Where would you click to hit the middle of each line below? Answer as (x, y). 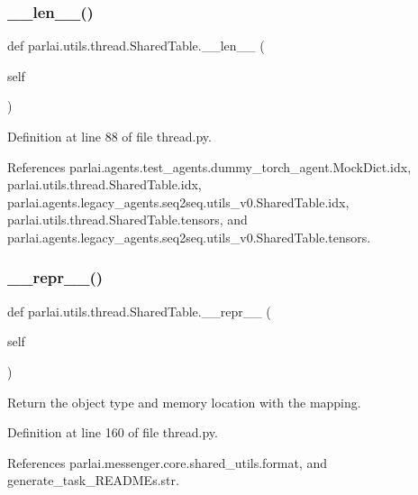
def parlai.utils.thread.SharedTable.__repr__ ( (139, 311)
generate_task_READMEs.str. (93, 480)
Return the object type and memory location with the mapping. (184, 402)
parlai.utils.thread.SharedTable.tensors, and (127, 220)
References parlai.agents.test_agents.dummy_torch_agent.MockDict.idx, (209, 166)
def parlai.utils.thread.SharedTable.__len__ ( (136, 46)
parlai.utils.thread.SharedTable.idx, (104, 184)
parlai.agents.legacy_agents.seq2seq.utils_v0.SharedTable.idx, (178, 202)
